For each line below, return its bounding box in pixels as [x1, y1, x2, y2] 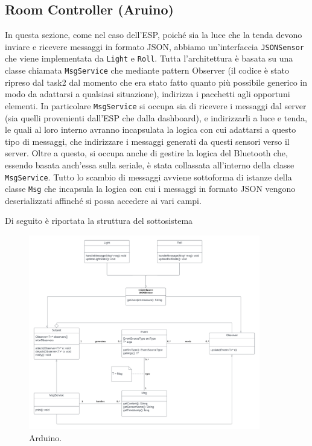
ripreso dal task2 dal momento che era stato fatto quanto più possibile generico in [5, 75, 308, 88]
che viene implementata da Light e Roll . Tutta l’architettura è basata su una [5, 52, 293, 65]
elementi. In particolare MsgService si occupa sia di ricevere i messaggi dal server [5, 99, 307, 112]
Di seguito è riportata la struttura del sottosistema [5, 214, 193, 227]
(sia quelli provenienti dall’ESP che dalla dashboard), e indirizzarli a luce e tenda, [5, 111, 307, 124]
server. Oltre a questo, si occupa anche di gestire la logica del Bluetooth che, [5, 147, 288, 159]
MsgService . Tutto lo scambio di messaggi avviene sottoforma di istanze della [5, 170, 292, 183]
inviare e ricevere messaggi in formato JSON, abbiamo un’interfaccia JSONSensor [5, 40, 305, 53]
